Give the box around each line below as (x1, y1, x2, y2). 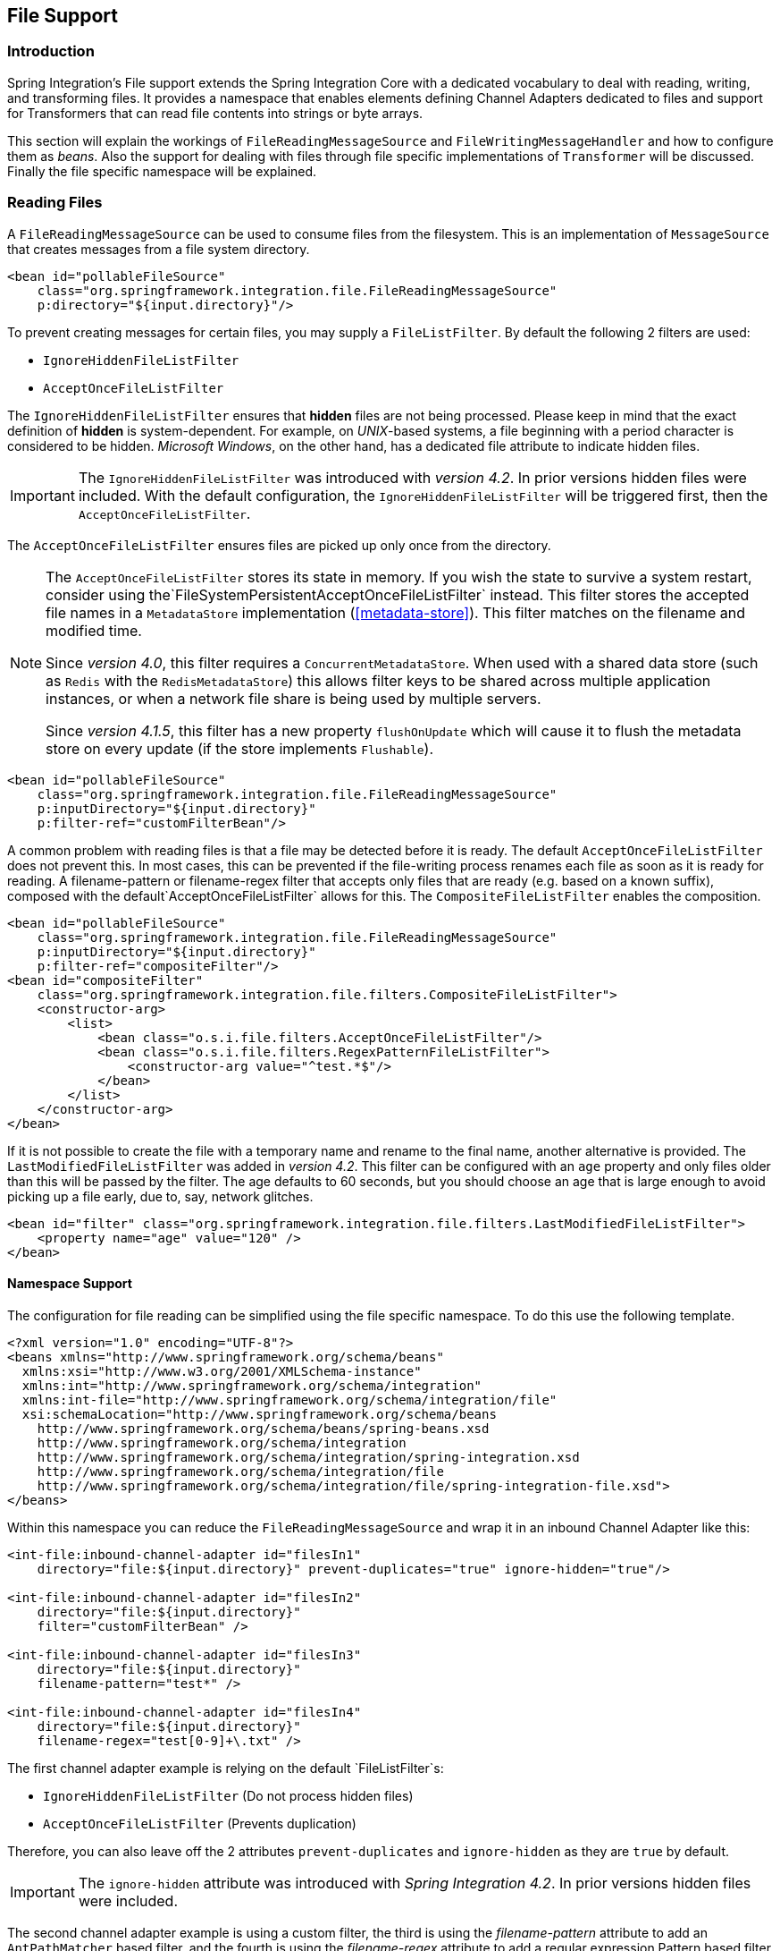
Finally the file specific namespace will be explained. (7, 163, 317, 179)
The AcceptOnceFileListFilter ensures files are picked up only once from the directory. (7, 537, 551, 553)
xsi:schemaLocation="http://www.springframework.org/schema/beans (21, 1406, 497, 1421)
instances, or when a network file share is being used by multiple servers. (46, 689, 541, 708)
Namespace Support (7, 1276, 132, 1292)
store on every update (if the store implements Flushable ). (46, 739, 434, 758)
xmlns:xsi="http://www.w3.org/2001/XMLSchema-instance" (21, 1363, 422, 1378)
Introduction (7, 42, 95, 61)
